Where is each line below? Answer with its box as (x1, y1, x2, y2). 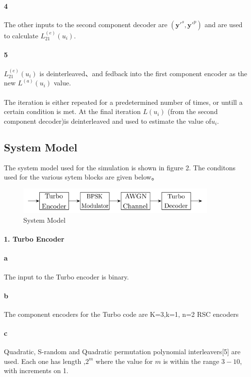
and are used (204, 19, 243, 29)
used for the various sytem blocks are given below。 (4, 172, 158, 182)
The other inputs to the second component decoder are (4, 19, 167, 29)
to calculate (4, 30, 38, 40)
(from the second (167, 106, 218, 116)
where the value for (96, 356, 153, 366)
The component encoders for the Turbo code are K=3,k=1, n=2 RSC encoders (4, 309, 239, 319)
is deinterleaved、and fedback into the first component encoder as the (39, 68, 248, 78)
